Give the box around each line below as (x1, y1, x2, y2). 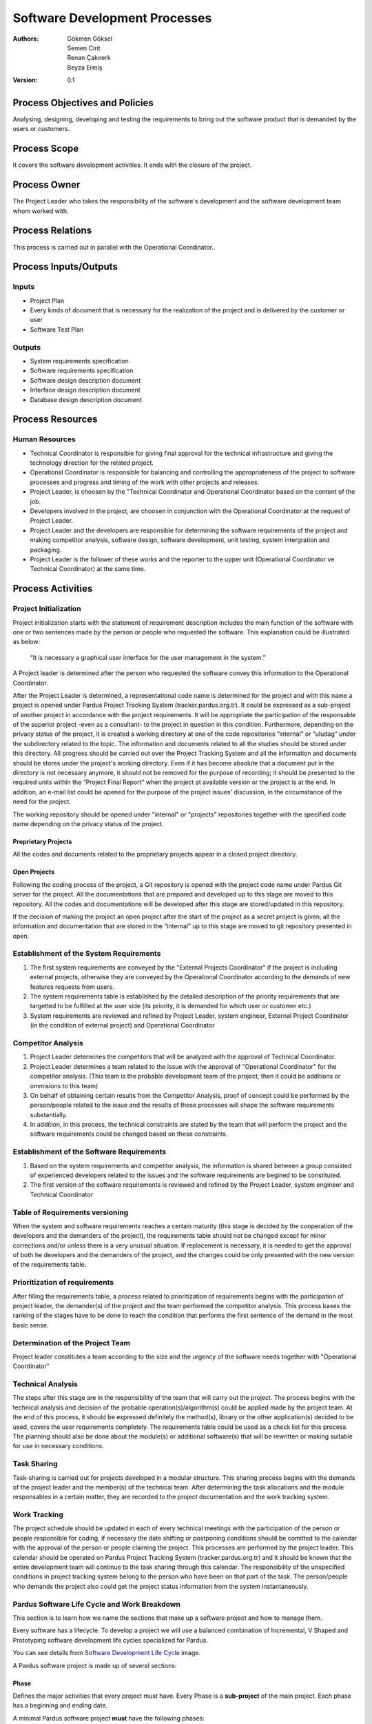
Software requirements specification (30, 366, 134, 375)
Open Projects (12, 868, 55, 876)
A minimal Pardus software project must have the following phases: (12, 1714, 205, 1722)
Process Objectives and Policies (12, 97, 154, 108)
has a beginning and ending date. (12, 1701, 108, 1710)
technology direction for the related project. (30, 459, 154, 467)
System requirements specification (30, 357, 129, 365)
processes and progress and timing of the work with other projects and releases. (30, 478, 260, 486)
